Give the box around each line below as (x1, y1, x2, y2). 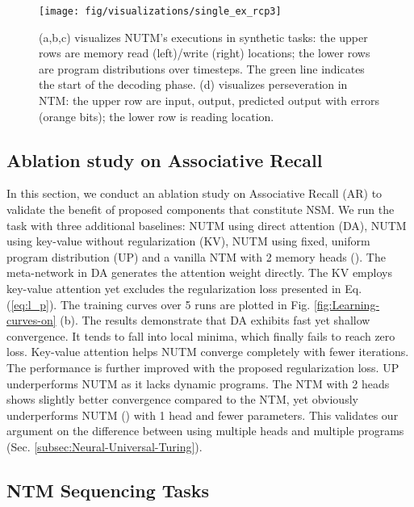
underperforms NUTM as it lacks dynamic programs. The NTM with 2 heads (6, 375, 390, 392)
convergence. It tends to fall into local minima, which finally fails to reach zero (6, 327, 395, 344)
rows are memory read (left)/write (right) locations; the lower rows (39, 44, 370, 61)
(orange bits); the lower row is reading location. (39, 107, 274, 124)
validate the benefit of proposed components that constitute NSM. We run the (6, 201, 395, 218)
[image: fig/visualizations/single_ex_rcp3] (39, 6, 282, 17)
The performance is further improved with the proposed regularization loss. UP (6, 358, 399, 375)
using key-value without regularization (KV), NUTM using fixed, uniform (6, 233, 370, 249)
